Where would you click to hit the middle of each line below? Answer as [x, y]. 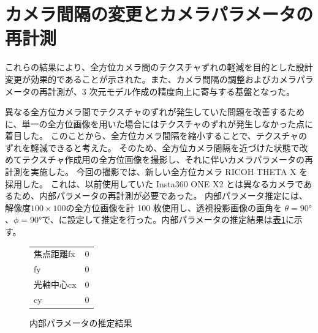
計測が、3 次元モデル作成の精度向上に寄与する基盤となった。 [171, 91]
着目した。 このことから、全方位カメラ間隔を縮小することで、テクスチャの [156, 136]
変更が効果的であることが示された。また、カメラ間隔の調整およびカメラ [151, 79]
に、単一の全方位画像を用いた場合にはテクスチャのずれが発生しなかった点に [159, 123]
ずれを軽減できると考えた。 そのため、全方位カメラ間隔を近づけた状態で [152, 147]
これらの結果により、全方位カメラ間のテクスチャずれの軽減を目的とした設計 [159, 67]
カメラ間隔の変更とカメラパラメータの [159, 14]
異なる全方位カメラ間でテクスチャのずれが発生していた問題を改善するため [155, 112]
